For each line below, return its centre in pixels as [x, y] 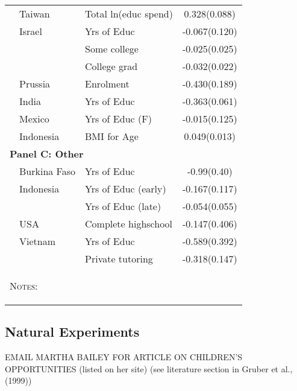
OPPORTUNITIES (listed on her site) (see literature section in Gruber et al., [149, 368]
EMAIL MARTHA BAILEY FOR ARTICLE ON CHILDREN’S [124, 357]
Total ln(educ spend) [129, 14]
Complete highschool [129, 224]
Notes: [24, 286]
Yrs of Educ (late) [123, 206]
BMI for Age [112, 136]
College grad [111, 66]
